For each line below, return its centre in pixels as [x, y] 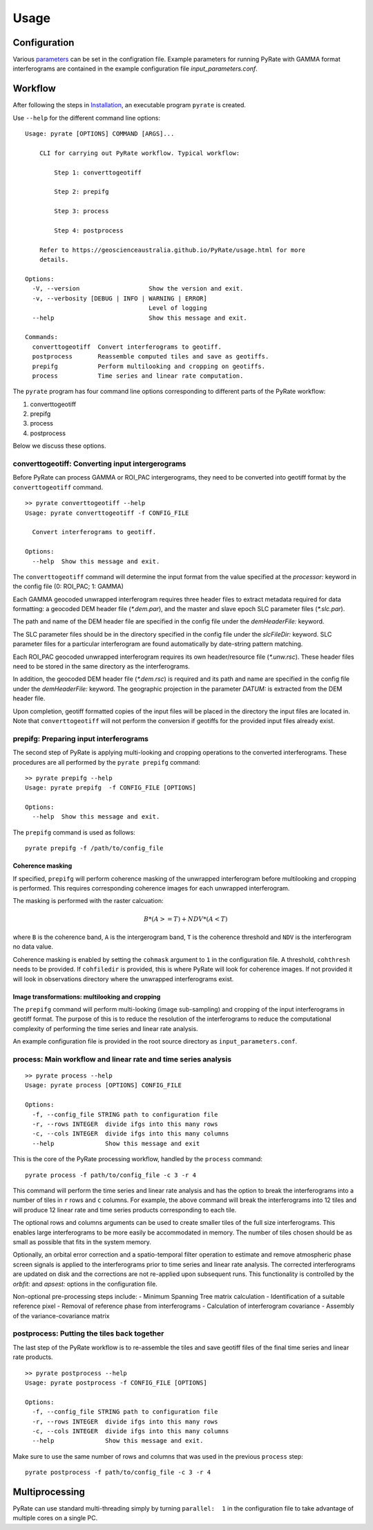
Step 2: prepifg [82, 192]
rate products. [33, 1357]
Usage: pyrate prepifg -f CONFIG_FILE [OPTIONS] [111, 788]
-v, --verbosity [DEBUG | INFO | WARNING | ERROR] [119, 298]
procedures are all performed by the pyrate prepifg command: [106, 762]
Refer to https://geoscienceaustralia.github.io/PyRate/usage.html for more [172, 250]
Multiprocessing [49, 1492]
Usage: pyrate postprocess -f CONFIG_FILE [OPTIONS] [116, 1383]
